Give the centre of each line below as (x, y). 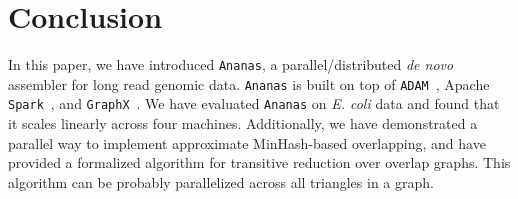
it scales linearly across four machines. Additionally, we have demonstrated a (243, 123)
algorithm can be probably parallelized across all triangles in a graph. (221, 181)
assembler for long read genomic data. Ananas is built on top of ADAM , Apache (249, 83)
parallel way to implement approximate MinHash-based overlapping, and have (247, 142)
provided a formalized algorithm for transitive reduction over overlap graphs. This (259, 162)
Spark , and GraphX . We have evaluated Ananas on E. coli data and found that (254, 103)
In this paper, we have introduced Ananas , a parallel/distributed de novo (231, 64)
